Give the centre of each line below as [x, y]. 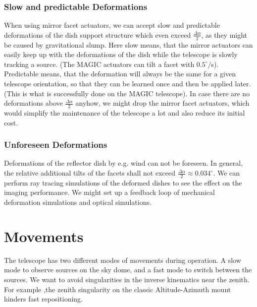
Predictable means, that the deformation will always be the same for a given [120, 74]
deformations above [33, 103]
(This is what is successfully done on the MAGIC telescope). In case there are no [127, 93]
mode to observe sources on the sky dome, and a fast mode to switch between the [128, 270]
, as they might [224, 34]
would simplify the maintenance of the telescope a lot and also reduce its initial [125, 113]
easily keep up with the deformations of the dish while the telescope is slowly [121, 54]
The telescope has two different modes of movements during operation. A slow [123, 260]
